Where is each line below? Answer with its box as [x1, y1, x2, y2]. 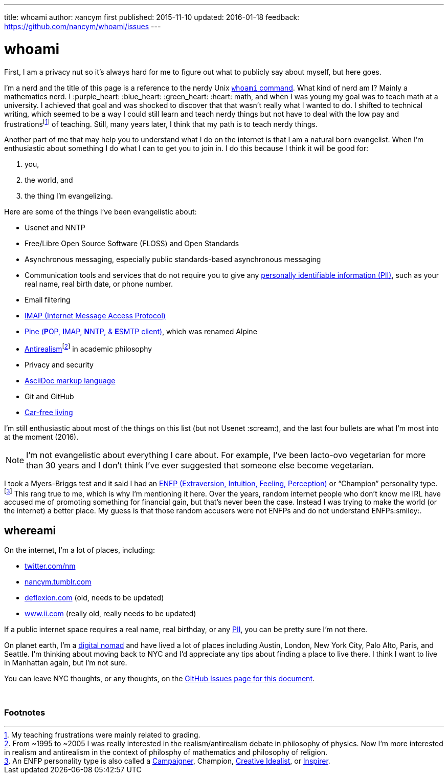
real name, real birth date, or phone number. [25, 279, 173, 289]
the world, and [25, 176, 73, 185]
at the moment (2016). [4, 432, 79, 441]
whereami [4, 524, 56, 537]
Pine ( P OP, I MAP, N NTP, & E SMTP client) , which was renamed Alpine [25, 327, 257, 336]
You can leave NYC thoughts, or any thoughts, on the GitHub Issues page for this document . [4, 674, 315, 683]
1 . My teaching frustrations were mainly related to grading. [4, 730, 200, 740]
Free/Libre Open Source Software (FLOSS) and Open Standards [25, 239, 239, 248]
